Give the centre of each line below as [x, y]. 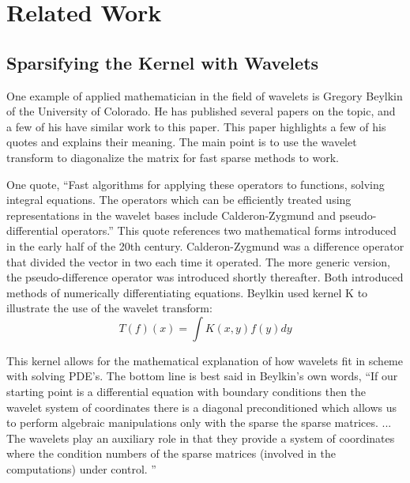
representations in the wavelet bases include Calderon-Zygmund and [171, 215]
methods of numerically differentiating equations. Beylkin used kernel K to [187, 292]
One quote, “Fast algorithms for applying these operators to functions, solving [196, 184]
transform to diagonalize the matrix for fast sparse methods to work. [173, 157]
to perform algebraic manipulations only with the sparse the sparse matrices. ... [199, 423]
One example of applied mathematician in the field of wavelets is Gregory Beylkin [205, 95]
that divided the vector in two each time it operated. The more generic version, [198, 261]
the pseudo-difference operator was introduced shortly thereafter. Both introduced [205, 277]
